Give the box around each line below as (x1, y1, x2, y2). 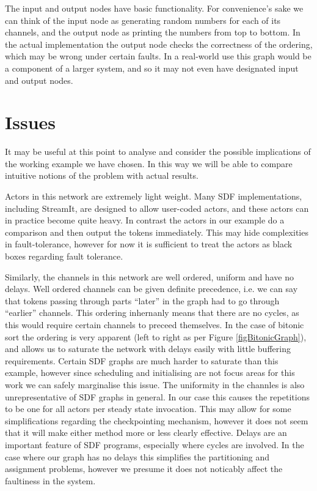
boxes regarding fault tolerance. (5, 250, 123, 263)
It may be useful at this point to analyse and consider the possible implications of (5, 145, 311, 158)
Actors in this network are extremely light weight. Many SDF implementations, (5, 190, 302, 203)
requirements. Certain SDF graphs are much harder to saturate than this (5, 354, 279, 367)
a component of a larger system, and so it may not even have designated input (5, 61, 299, 74)
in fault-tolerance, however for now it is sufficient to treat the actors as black (5, 238, 293, 250)
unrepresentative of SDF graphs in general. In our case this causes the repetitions (5, 390, 310, 403)
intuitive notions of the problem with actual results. (5, 169, 199, 182)
